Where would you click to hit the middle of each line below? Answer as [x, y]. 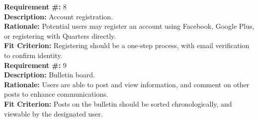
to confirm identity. [33, 55]
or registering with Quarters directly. [60, 35]
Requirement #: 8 [35, 6]
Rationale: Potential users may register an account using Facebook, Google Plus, [129, 26]
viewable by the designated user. [53, 113]
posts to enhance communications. [56, 94]
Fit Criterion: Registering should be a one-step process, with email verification [127, 45]
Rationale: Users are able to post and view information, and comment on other [127, 84]
